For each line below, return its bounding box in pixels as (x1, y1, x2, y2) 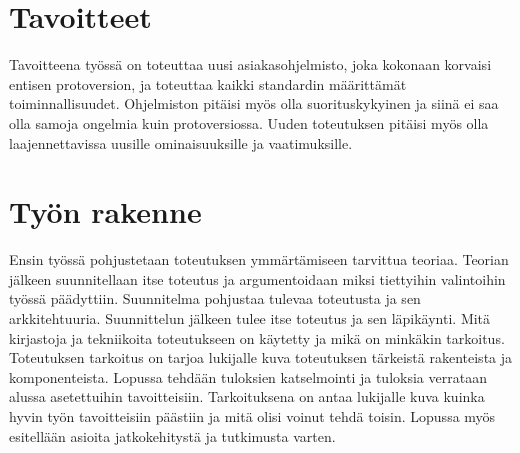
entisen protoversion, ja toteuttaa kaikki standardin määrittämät (9, 73, 407, 94)
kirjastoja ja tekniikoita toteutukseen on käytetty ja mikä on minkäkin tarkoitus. (9, 327, 505, 348)
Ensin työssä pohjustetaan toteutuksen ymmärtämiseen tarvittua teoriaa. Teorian (9, 249, 509, 270)
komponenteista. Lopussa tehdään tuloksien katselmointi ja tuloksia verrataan (9, 366, 487, 387)
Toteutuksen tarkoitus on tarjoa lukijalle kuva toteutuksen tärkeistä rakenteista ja (9, 347, 513, 368)
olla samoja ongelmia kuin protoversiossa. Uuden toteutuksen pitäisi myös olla (9, 112, 489, 133)
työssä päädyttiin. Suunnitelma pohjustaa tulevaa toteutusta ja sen (9, 288, 421, 309)
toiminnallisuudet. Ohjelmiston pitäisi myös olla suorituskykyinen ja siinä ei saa (9, 93, 499, 114)
